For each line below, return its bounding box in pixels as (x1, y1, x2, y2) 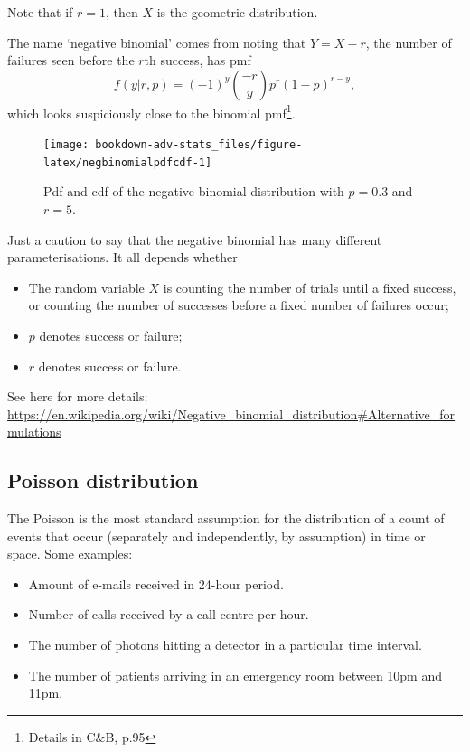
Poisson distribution (7, 466, 199, 494)
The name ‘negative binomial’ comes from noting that (7, 33, 306, 52)
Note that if (7, 3, 73, 21)
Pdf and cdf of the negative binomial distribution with (43, 182, 344, 201)
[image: (43, 138, 89, 152)
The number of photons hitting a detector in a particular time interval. (28, 635, 422, 654)
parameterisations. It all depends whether (7, 248, 238, 267)
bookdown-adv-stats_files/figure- (95, 138, 303, 152)
